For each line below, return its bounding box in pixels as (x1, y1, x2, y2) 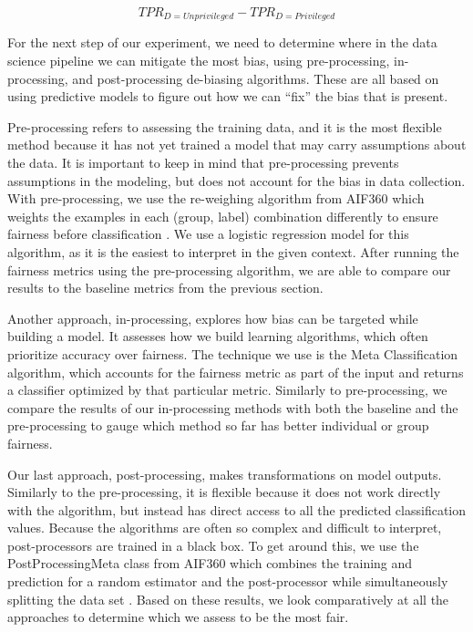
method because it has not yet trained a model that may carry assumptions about (7, 135, 467, 154)
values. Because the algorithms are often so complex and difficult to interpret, (7, 518, 442, 537)
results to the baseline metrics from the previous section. (7, 278, 324, 297)
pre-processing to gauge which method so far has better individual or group (7, 416, 429, 435)
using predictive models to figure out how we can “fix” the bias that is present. (7, 87, 448, 106)
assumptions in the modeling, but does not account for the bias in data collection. (7, 171, 466, 190)
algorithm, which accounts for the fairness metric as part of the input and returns (7, 362, 464, 381)
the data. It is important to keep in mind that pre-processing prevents (7, 153, 399, 172)
